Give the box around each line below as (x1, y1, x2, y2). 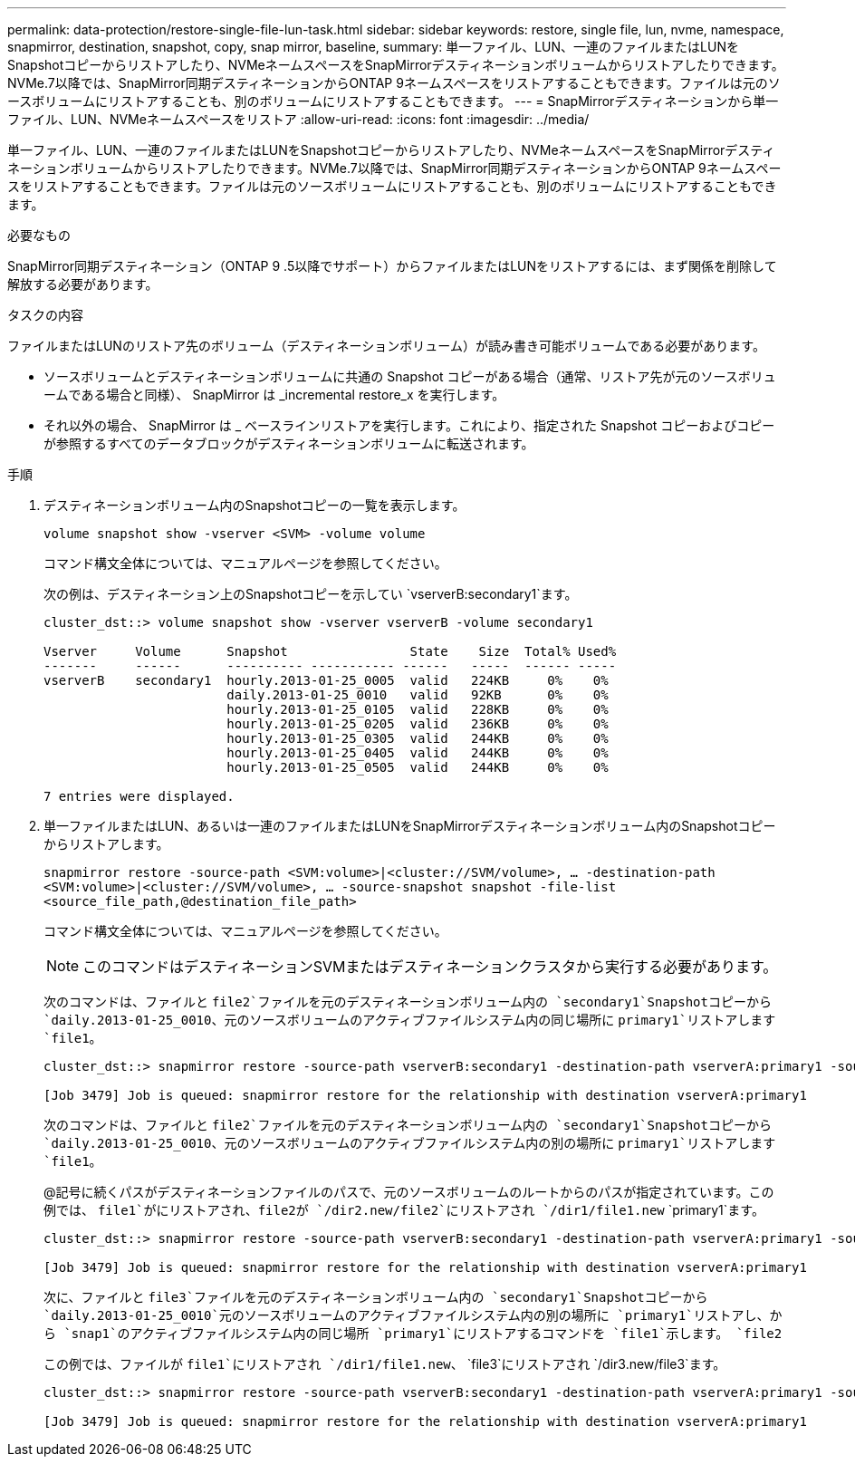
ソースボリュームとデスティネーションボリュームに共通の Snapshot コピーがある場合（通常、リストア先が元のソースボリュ (43, 369, 776, 384)
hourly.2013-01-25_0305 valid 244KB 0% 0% (226, 731, 609, 746)
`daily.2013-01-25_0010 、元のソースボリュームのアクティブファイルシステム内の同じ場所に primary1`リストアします (43, 1012, 776, 1027)
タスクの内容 (7, 307, 83, 323)
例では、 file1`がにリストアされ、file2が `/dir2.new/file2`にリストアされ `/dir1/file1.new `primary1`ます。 (43, 1202, 764, 1218)
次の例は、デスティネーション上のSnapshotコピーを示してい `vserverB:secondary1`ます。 (43, 586, 578, 602)
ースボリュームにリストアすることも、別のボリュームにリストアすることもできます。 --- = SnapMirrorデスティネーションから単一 (7, 93, 779, 109)
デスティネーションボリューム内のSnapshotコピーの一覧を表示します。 (43, 497, 466, 513)
